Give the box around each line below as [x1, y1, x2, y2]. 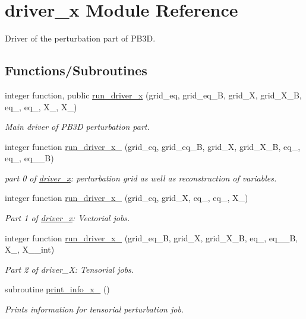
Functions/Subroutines [5, 61, 147, 79]
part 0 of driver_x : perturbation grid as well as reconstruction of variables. [5, 171, 277, 184]
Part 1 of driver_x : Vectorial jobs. [5, 212, 130, 224]
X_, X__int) [5, 243, 55, 256]
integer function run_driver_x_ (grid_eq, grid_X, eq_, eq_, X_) [5, 192, 248, 204]
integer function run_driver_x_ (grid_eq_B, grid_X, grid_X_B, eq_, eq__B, [5, 231, 298, 244]
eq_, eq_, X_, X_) [5, 100, 77, 113]
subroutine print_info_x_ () [5, 283, 110, 295]
